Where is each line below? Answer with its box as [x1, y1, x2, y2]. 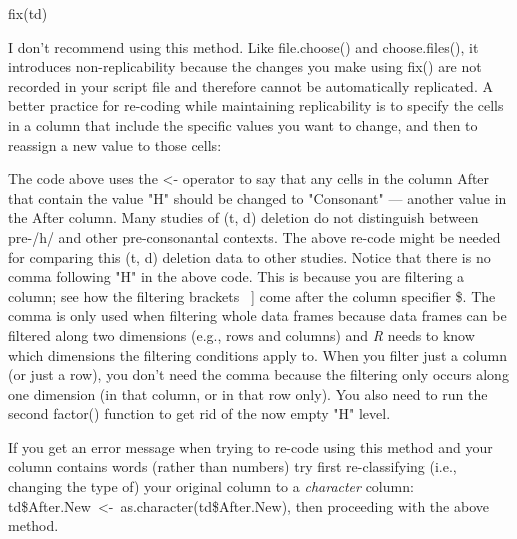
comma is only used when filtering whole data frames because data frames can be [8, 305, 507, 326]
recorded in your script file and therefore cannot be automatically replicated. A [8, 75, 493, 96]
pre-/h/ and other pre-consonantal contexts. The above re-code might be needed [8, 226, 501, 247]
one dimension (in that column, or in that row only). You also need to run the [8, 383, 488, 404]
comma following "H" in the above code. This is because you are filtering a [8, 266, 465, 287]
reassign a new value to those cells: [8, 134, 222, 155]
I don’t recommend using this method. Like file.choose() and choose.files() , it [8, 36, 479, 57]
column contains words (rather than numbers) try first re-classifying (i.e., [8, 456, 457, 477]
